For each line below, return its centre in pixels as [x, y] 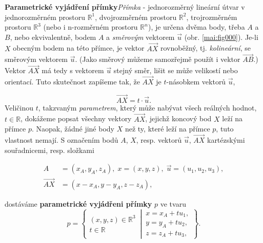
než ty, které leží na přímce [167, 129]
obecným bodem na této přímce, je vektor [79, 48]
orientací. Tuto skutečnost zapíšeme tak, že [72, 82]
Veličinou [19, 107]
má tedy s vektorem [73, 70]
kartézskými [226, 140]
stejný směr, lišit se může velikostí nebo [176, 70]
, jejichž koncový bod [178, 118]
